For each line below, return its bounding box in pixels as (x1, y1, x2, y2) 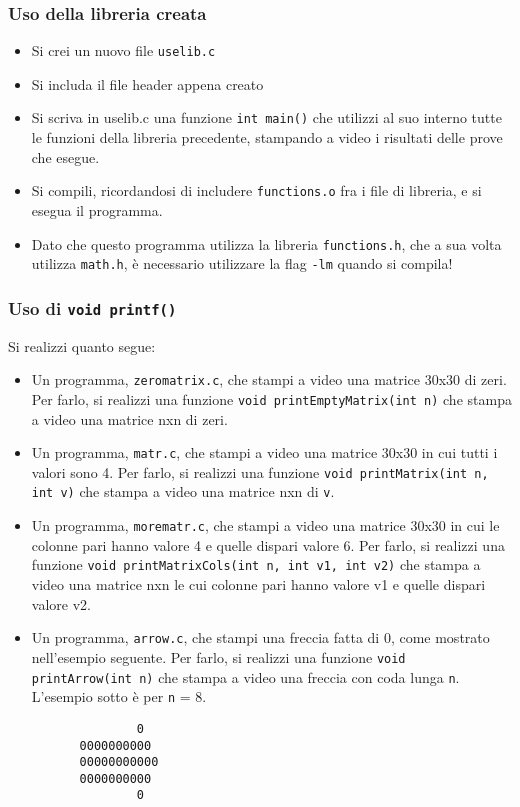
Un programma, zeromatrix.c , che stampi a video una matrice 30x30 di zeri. (31, 369, 507, 390)
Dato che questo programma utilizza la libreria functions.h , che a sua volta (31, 233, 502, 254)
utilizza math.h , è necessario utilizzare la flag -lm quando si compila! (31, 253, 453, 274)
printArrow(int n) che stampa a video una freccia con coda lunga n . (31, 666, 460, 687)
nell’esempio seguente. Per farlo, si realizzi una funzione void (31, 646, 406, 667)
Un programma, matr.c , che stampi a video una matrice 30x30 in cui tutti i (31, 442, 498, 463)
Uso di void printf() (8, 295, 177, 320)
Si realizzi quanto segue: (8, 335, 156, 356)
